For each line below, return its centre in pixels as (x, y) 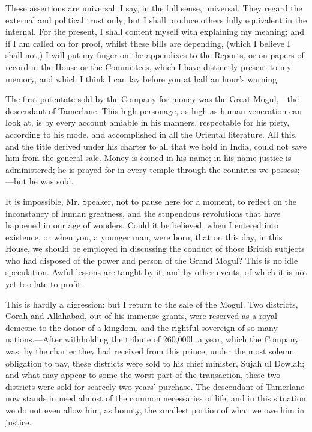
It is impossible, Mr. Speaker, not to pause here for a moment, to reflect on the (151, 201)
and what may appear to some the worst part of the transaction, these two (143, 375)
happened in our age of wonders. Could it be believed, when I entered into (142, 225)
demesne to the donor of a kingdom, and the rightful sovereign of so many (142, 327)
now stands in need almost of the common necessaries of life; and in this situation (156, 398)
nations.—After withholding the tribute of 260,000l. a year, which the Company (152, 339)
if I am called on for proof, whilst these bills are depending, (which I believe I (148, 43)
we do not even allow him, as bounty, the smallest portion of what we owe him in (155, 410)
